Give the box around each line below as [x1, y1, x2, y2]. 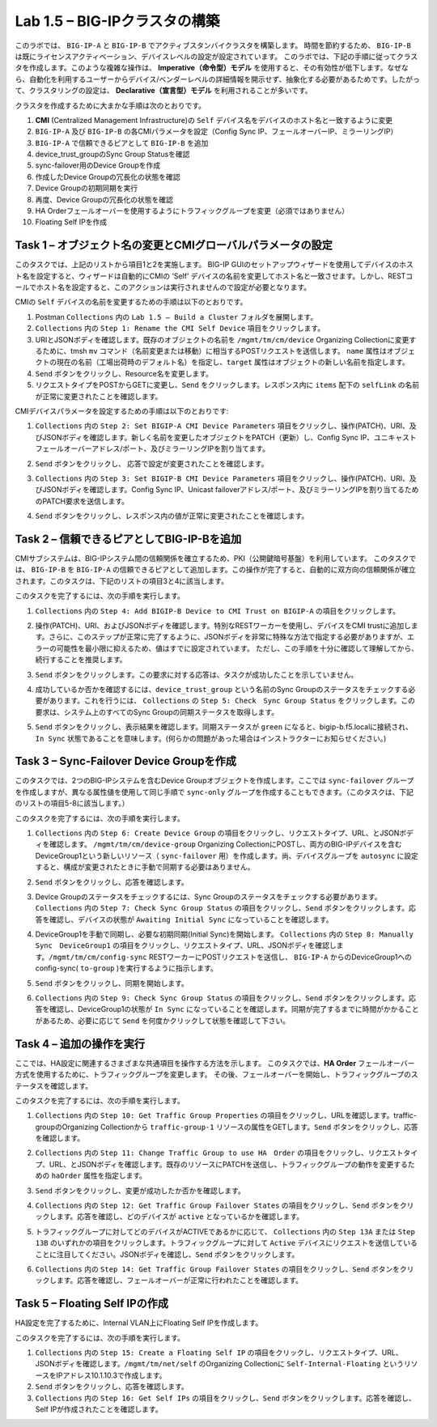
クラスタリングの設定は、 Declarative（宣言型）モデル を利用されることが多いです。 [28, 86, 312, 96]
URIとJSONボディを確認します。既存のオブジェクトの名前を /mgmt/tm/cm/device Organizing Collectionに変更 [35, 334, 409, 344]
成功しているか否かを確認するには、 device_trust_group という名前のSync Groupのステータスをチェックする [35, 684, 409, 694]
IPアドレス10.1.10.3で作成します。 [56, 1370, 167, 1380]
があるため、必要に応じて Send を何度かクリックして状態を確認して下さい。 [35, 1016, 291, 1026]
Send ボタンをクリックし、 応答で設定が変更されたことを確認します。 [35, 458, 269, 469]
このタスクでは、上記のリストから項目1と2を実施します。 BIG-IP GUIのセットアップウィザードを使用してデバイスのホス [15, 260, 414, 270]
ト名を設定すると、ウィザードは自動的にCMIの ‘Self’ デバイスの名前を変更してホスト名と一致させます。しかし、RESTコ [15, 271, 414, 281]
